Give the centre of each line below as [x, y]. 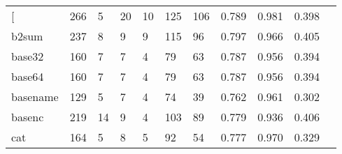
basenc [28, 117]
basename [35, 97]
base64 [28, 76]
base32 [28, 56]
